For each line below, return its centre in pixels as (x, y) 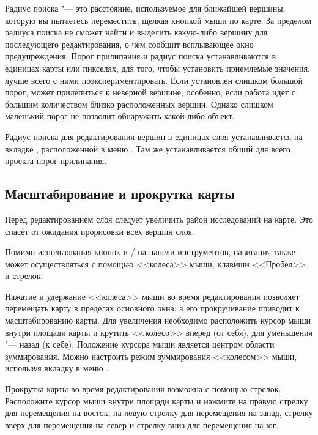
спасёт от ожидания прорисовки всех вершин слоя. (100, 231)
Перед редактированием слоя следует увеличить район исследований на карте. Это (159, 219)
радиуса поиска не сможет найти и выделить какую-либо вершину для (136, 32)
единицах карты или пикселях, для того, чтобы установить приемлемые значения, (157, 68)
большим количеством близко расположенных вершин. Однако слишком (139, 104)
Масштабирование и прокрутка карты (120, 194)
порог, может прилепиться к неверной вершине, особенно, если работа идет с (150, 92)
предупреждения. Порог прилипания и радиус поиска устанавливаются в (141, 56)
